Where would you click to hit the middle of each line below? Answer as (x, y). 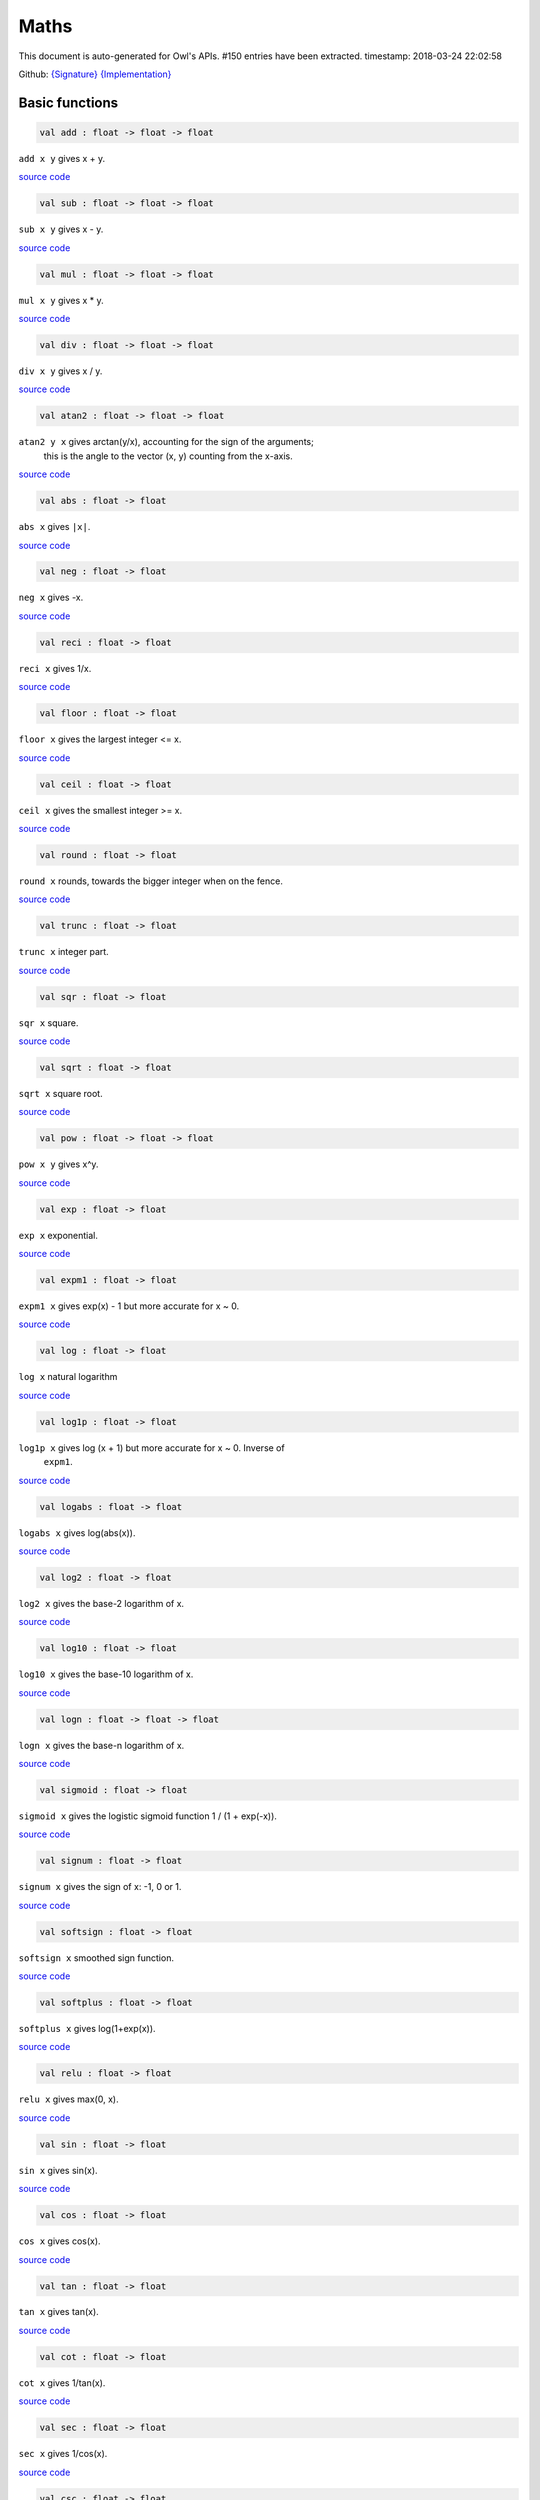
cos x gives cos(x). (59, 2241)
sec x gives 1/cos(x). (63, 2454)
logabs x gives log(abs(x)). (77, 1532)
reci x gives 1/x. (55, 668)
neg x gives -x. (51, 597)
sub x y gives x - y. (61, 229)
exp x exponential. (58, 1235)
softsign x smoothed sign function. (96, 1957)
